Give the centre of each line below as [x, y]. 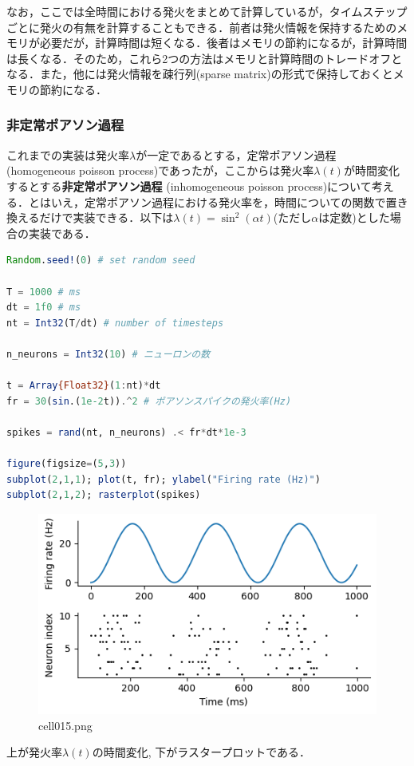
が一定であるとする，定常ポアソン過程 [236, 154]
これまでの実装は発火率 [68, 154]
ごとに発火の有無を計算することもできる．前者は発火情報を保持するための [202, 27]
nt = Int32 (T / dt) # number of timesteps [115, 323]
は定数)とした [354, 217]
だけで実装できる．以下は [106, 217]
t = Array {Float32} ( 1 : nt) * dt [84, 386]
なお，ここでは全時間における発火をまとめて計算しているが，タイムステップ [207, 11]
